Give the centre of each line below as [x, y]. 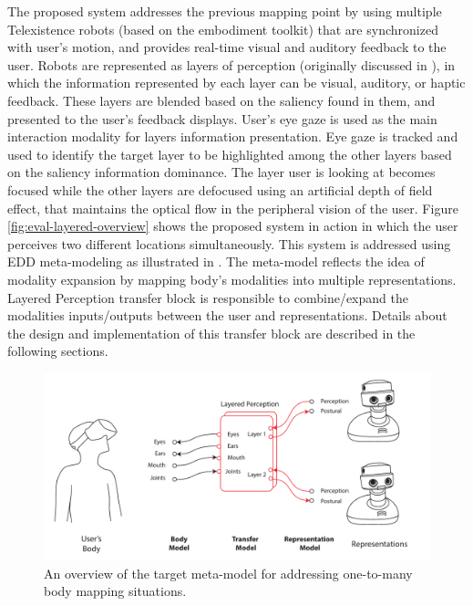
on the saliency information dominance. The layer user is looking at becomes [221, 172]
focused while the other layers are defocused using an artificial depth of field [220, 189]
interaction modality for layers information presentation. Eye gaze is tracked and [233, 136]
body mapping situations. [115, 591]
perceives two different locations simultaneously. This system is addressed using [229, 243]
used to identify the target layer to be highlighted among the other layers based [230, 154]
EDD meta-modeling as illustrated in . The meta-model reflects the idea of [216, 261]
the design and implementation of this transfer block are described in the [211, 333]
